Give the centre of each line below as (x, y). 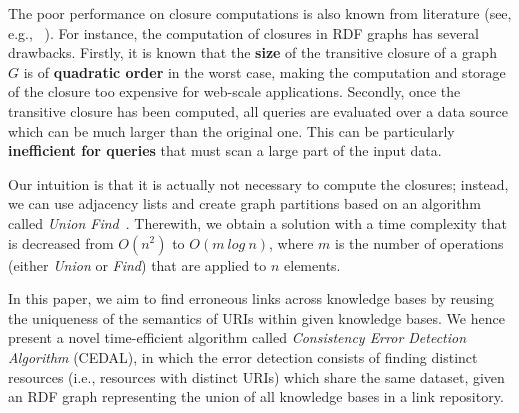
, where (291, 242)
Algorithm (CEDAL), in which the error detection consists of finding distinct (243, 356)
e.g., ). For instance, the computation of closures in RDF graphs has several (243, 32)
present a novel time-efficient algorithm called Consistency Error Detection (237, 337)
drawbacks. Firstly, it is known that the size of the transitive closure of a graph (252, 52)
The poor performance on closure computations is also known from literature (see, (260, 13)
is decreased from (61, 242)
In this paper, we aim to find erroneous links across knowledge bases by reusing (251, 298)
